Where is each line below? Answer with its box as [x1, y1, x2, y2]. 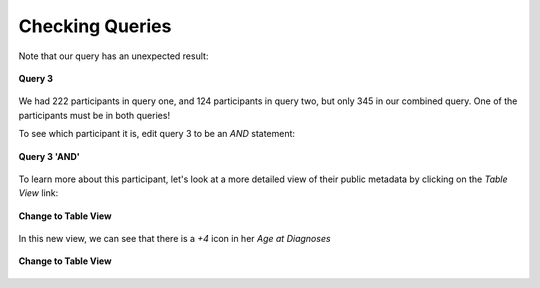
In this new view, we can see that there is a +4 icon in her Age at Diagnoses [18, 233, 331, 245]
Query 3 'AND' [18, 150, 80, 162]
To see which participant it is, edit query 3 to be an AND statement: [18, 128, 295, 140]
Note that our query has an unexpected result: [18, 50, 209, 62]
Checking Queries [18, 15, 172, 37]
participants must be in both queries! [18, 109, 170, 121]
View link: [18, 187, 59, 199]
